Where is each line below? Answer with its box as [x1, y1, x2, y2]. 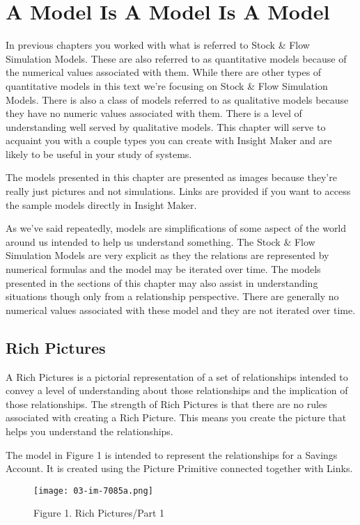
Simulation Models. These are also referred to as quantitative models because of [6, 51, 347, 65]
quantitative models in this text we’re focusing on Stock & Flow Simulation [6, 78, 328, 93]
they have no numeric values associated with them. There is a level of [6, 106, 302, 120]
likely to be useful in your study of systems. [6, 146, 192, 161]
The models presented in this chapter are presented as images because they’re [6, 170, 337, 185]
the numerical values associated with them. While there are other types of [6, 65, 322, 79]
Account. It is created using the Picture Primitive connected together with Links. [6, 461, 353, 476]
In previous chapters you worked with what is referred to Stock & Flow [6, 38, 310, 52]
